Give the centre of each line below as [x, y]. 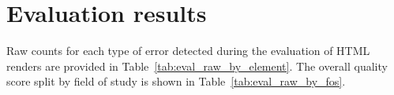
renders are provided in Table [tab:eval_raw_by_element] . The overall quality [197, 66]
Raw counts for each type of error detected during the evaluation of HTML [188, 51]
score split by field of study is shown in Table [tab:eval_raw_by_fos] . [176, 81]
